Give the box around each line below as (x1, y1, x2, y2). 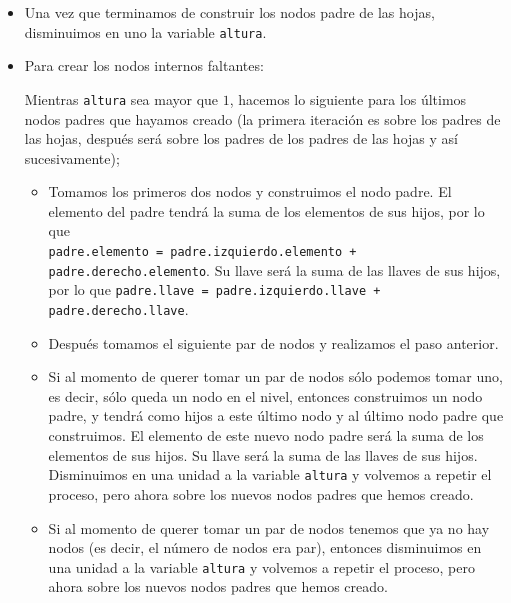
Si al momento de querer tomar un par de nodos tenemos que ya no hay (48, 517, 490, 538)
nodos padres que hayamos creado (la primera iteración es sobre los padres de (24, 108, 501, 129)
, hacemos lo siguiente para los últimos (229, 88, 467, 109)
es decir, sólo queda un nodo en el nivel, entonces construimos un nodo (48, 385, 483, 406)
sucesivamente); (24, 147, 120, 168)
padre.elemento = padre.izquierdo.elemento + (48, 245, 357, 260)
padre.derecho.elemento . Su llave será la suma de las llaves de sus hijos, (48, 259, 501, 280)
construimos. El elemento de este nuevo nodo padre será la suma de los (48, 425, 484, 446)
